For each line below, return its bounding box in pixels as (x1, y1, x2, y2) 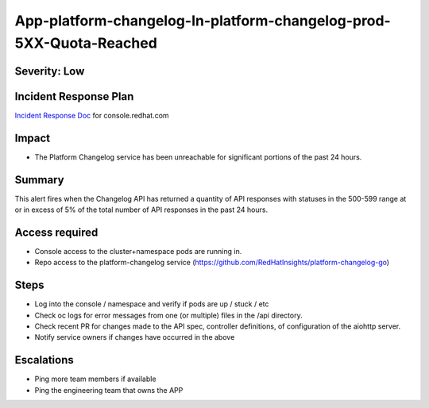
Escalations (14, 353, 75, 367)
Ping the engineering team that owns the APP (34, 385, 184, 395)
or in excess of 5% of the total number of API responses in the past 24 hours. (14, 205, 269, 214)
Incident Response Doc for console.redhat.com (14, 110, 170, 120)
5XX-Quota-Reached (14, 34, 158, 52)
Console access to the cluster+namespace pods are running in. (34, 246, 242, 256)
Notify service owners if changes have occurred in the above (34, 333, 235, 342)
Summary (14, 173, 64, 187)
